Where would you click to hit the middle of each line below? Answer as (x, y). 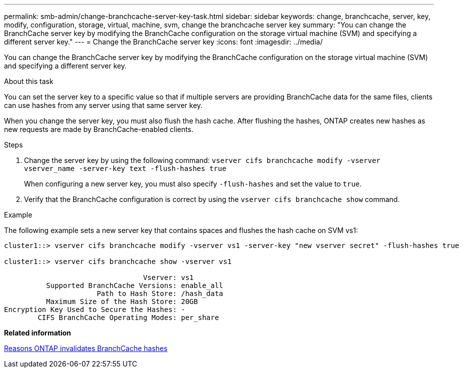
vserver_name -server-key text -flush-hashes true (125, 168)
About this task (29, 81)
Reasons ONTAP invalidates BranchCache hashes (86, 348)
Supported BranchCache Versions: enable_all (135, 285)
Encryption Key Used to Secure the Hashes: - (95, 309)
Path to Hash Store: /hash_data (160, 293)
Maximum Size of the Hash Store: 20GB (122, 301)
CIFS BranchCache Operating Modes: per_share (128, 317)
